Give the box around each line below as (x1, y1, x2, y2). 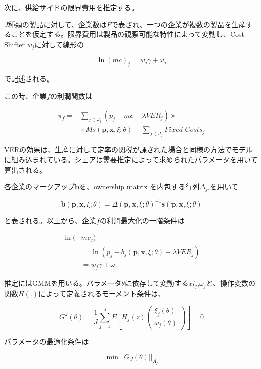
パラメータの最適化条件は (4, 336, 89, 347)
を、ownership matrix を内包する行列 (79, 181, 200, 192)
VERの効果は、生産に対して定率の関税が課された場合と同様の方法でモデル (4, 144, 253, 155)
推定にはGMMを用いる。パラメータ (4, 277, 122, 288)
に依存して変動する (124, 277, 189, 288)
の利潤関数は (50, 90, 93, 101)
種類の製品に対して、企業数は (8, 19, 107, 29)
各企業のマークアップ (4, 181, 75, 192)
